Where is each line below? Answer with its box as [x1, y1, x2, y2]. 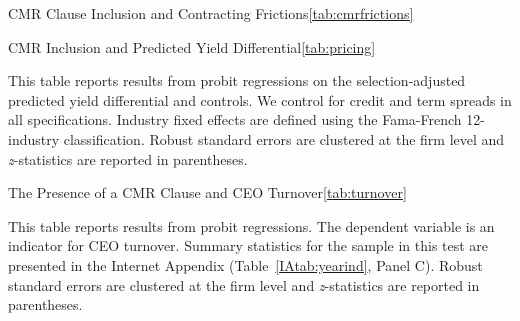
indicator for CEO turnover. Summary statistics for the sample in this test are [8, 235, 489, 256]
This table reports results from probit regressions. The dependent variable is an [8, 215, 495, 236]
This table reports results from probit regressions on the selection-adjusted [8, 70, 466, 91]
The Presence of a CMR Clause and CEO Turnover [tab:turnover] [8, 182, 407, 203]
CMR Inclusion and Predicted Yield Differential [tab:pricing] [8, 36, 376, 57]
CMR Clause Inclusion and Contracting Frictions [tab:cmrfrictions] [8, 3, 414, 23]
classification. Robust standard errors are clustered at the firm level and [63, 128, 505, 149]
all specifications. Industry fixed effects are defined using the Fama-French [8, 109, 462, 130]
